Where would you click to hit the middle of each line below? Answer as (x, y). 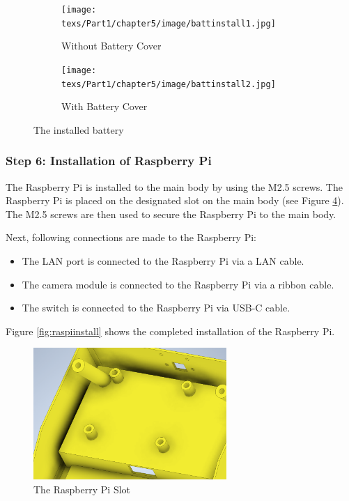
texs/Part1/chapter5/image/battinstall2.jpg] (169, 84)
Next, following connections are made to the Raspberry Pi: (131, 237)
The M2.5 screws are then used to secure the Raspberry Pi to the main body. (171, 214)
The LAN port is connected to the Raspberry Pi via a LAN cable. (163, 261)
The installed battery (79, 129)
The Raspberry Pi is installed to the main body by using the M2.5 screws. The (174, 186)
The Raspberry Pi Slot (82, 489)
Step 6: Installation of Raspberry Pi (109, 161)
